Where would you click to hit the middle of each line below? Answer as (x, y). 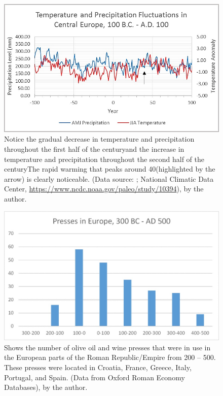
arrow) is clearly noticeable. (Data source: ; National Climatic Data (109, 178)
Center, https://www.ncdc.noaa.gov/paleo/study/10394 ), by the (104, 189)
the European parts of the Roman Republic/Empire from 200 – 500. (110, 357)
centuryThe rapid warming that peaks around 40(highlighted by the (110, 169)
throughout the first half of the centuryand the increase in (94, 148)
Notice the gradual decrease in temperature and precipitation (99, 139)
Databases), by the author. (46, 387)
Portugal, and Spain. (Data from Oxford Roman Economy (95, 377)
